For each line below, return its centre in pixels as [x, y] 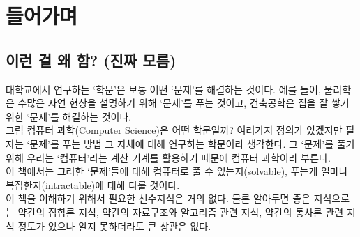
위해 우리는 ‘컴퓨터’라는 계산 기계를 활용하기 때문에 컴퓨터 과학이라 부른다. [168, 157]
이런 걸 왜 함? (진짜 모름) [91, 60]
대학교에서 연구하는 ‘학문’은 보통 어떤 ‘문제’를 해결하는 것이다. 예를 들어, [163, 89]
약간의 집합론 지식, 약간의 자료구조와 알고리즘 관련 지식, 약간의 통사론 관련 [181, 212]
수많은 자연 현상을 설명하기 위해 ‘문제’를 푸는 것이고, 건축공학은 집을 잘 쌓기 [183, 103]
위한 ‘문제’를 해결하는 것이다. [69, 116]
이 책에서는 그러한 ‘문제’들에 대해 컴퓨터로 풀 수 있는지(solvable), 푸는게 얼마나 [177, 171]
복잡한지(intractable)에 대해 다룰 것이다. [93, 184]
